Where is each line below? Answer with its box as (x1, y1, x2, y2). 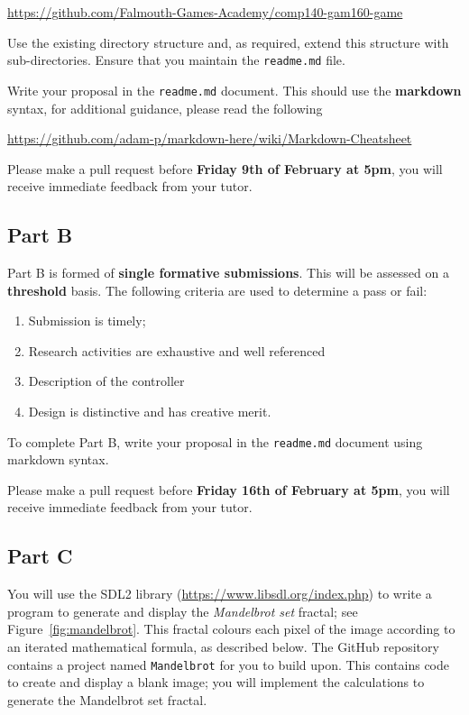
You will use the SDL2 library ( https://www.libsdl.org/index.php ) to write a (7, 584, 432, 603)
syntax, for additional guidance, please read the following (7, 98, 323, 117)
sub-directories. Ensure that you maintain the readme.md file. (7, 50, 345, 69)
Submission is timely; (28, 311, 146, 330)
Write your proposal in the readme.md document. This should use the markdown (7, 80, 462, 99)
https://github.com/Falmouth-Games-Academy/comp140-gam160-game (7, 3, 403, 21)
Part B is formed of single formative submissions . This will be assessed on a (7, 263, 449, 282)
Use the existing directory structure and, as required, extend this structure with (7, 32, 449, 51)
